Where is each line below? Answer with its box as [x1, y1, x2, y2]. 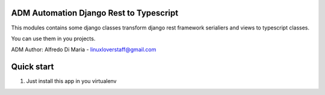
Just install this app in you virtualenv [26, 78, 117, 85]
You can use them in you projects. [11, 35, 96, 42]
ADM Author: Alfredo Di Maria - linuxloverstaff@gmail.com [11, 46, 156, 54]
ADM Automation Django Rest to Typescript [11, 8, 179, 18]
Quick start [11, 62, 54, 72]
